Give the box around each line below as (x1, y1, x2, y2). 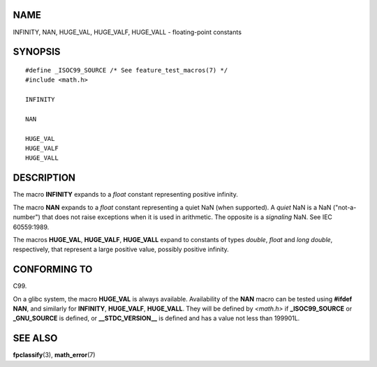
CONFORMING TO (13, 264, 93, 276)
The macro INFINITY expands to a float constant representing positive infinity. (13, 190, 239, 199)
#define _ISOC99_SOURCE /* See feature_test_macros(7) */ (25, 66, 228, 74)
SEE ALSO (13, 332, 58, 345)
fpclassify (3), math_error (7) (13, 351, 96, 359)
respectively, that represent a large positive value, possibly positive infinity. (13, 245, 230, 254)
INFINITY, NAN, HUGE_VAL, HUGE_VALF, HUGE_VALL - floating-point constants (13, 28, 242, 36)
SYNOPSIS (13, 46, 61, 58)
